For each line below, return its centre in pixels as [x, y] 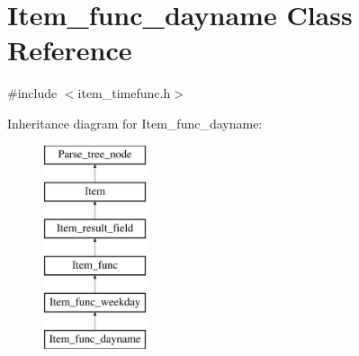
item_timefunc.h [124, 93]
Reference [70, 50]
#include [32, 93]
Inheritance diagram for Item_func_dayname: [135, 123]
